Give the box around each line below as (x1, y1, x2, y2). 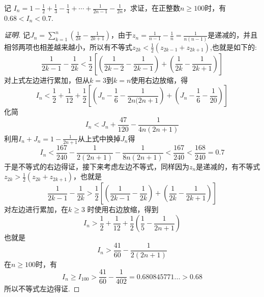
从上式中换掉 (77, 133, 121, 143)
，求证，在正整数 (123, 3, 181, 13)
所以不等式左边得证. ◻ (4, 283, 80, 294)
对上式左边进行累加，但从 (4, 74, 90, 85)
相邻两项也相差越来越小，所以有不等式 (4, 41, 132, 52)
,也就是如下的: (210, 41, 257, 52)
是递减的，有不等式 (196, 161, 260, 171)
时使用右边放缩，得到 (87, 204, 159, 215)
